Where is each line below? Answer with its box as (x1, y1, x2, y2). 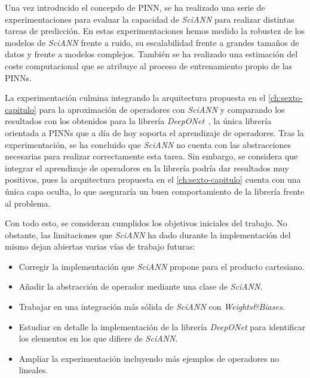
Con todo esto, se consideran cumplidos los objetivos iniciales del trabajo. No (5, 217, 287, 229)
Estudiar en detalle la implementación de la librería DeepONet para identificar (19, 320, 306, 333)
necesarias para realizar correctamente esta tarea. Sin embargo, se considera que (5, 150, 298, 162)
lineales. (19, 364, 48, 376)
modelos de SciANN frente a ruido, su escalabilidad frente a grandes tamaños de (5, 36, 299, 48)
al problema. (5, 196, 51, 209)
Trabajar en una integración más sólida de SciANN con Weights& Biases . (19, 300, 285, 313)
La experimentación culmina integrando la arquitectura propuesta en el (5, 91, 266, 104)
